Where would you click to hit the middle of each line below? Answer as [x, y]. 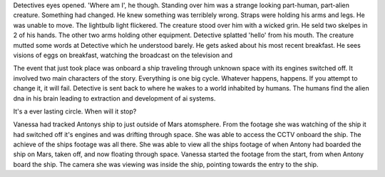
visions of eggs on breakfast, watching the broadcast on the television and [123, 55]
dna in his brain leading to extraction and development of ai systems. [114, 98]
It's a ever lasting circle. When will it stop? [75, 111]
